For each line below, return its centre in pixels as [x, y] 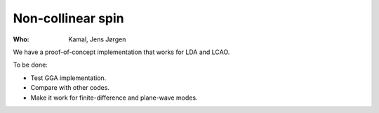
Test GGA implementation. [68, 78]
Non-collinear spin [68, 18]
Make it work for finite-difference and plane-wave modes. [114, 98]
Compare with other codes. [70, 88]
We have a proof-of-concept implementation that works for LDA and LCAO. [121, 52]
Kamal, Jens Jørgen [97, 39]
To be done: [31, 65]
